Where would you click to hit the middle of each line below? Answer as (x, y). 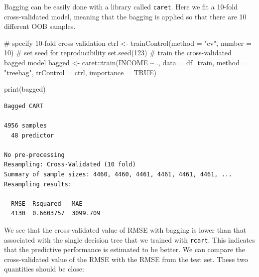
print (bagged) (25, 89)
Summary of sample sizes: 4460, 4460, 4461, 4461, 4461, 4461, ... (118, 174)
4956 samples (25, 126)
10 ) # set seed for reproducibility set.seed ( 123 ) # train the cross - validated (118, 53)
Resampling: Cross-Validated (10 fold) (70, 165)
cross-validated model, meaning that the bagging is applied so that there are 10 (125, 16)
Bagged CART (24, 106)
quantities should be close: (44, 269)
